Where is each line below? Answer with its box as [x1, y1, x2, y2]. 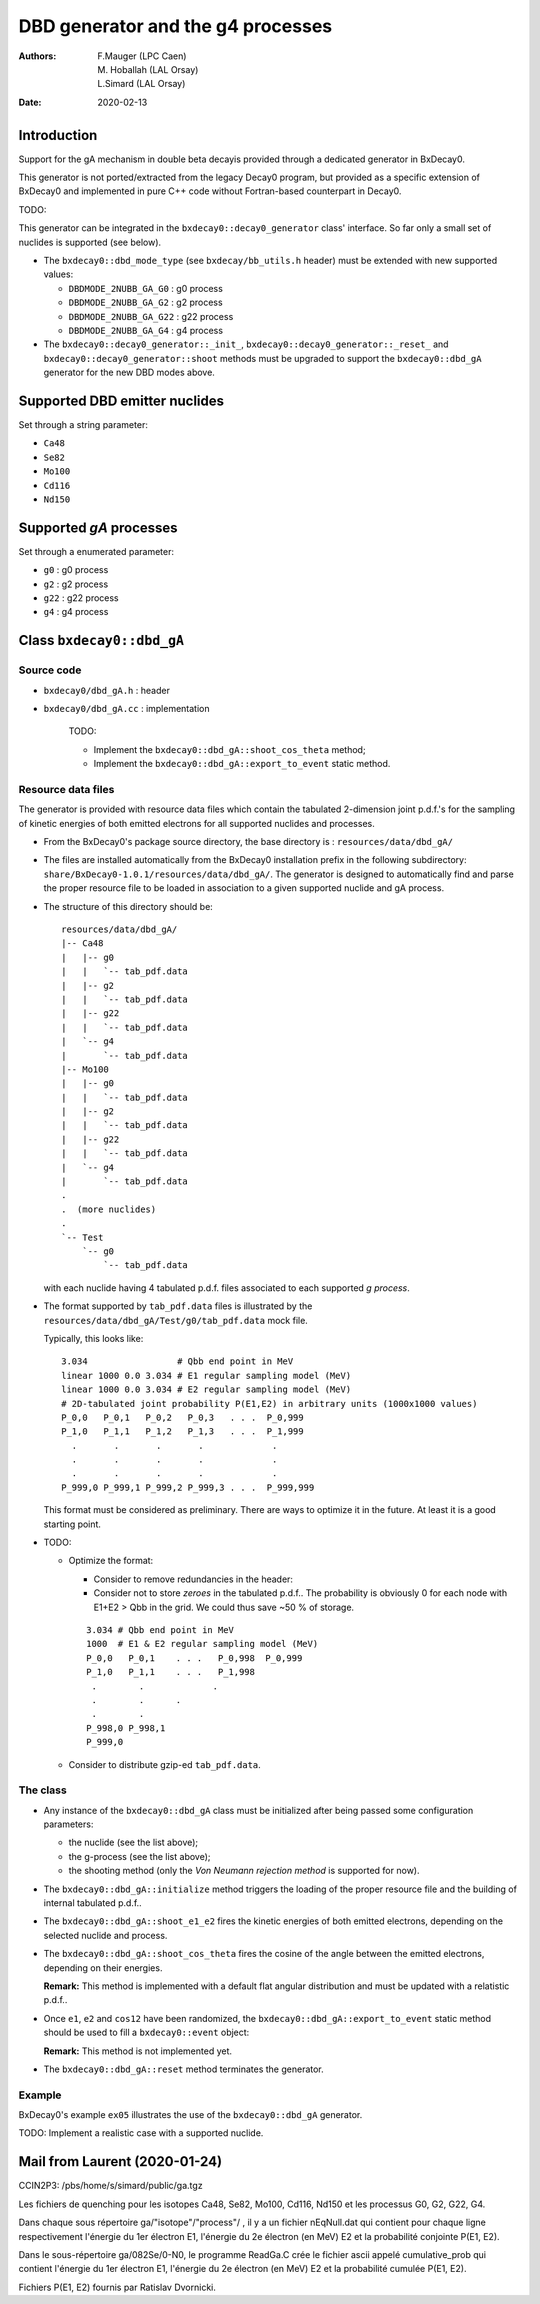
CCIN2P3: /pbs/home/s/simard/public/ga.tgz [18, 2180, 204, 2192]
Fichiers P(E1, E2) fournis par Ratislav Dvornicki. [18, 2281, 217, 2293]
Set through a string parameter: [18, 419, 149, 430]
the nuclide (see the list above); [68, 1836, 199, 1849]
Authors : [18, 50, 57, 62]
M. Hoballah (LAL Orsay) [97, 63, 199, 75]
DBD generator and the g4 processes [18, 15, 333, 37]
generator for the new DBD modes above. [43, 366, 215, 379]
